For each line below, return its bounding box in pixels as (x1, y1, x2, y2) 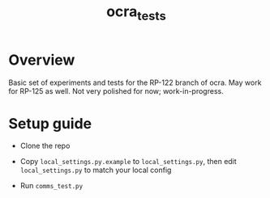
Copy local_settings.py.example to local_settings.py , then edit (19, 157, 237, 166)
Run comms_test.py (19, 181, 84, 191)
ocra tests (106, 2, 166, 23)
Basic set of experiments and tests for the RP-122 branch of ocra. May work (8, 78, 262, 87)
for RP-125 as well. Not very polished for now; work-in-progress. (8, 86, 225, 95)
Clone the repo (19, 141, 71, 151)
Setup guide (8, 114, 92, 133)
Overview (8, 51, 75, 69)
